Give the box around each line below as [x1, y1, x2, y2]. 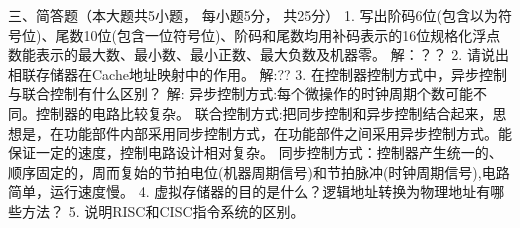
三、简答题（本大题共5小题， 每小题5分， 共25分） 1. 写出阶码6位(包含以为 [8, 5, 498, 25]
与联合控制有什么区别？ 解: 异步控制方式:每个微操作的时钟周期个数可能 [8, 83, 474, 104]
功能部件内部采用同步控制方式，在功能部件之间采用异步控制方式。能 [63, 122, 512, 143]
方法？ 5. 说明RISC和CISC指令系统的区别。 [21, 200, 305, 221]
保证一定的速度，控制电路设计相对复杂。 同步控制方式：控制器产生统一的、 [8, 142, 503, 163]
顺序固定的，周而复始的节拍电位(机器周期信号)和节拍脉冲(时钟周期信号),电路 [8, 161, 510, 182]
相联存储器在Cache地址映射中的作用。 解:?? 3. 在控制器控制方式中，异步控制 [8, 63, 507, 84]
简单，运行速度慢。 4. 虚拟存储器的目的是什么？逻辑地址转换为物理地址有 [8, 181, 491, 202]
